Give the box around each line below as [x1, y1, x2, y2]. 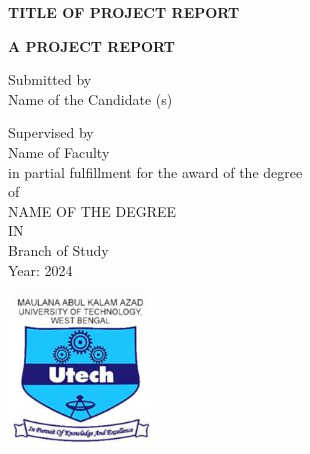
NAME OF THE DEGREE [8, 200, 177, 221]
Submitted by [8, 69, 92, 90]
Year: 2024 [8, 259, 73, 280]
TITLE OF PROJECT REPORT [8, 2, 240, 22]
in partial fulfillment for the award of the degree [8, 161, 303, 182]
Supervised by [8, 122, 94, 143]
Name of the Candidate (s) [8, 88, 173, 109]
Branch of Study [8, 239, 109, 260]
